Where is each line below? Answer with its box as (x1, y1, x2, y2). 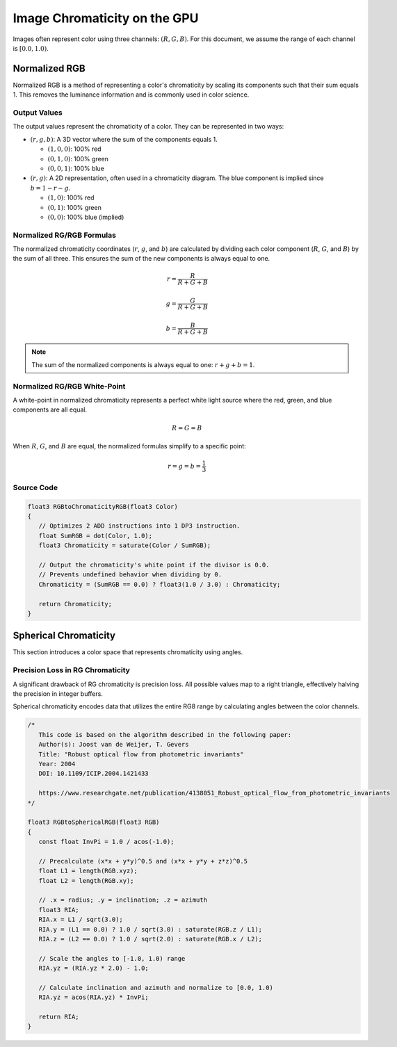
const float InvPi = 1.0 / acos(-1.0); (38, 838, 175, 846)
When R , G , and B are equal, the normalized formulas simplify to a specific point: (13, 441, 246, 450)
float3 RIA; (38, 906, 79, 914)
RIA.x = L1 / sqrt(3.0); (38, 916, 123, 924)
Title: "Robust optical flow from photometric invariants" (38, 750, 244, 758)
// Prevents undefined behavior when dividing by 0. (38, 571, 222, 578)
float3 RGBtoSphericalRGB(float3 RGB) (27, 818, 160, 827)
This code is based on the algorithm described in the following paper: (38, 731, 292, 738)
